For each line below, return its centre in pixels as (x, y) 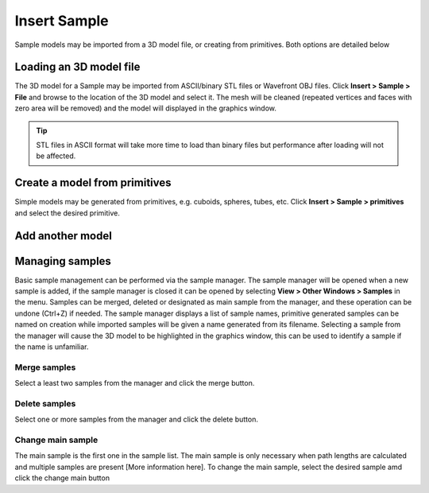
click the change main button (62, 478)
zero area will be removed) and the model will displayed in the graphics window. (146, 108)
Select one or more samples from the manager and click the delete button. (136, 419)
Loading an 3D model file (77, 67)
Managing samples (63, 261)
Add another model (64, 236)
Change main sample (56, 440)
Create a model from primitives (93, 183)
